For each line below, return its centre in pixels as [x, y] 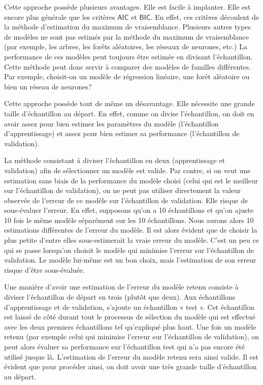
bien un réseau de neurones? [48, 86]
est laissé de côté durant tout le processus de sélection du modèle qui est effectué [130, 317]
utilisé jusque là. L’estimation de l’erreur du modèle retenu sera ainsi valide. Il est [131, 356]
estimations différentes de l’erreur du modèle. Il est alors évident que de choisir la [131, 230]
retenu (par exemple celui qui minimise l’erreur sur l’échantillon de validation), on [132, 336]
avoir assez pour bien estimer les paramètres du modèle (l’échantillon [111, 123]
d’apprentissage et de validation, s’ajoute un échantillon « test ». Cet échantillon [129, 307]
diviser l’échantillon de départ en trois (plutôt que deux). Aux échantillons [120, 297]
